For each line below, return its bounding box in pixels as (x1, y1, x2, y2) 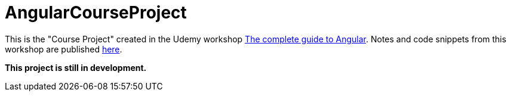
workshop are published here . (5, 44, 122, 54)
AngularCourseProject (5, 2, 187, 23)
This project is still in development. (5, 62, 147, 73)
